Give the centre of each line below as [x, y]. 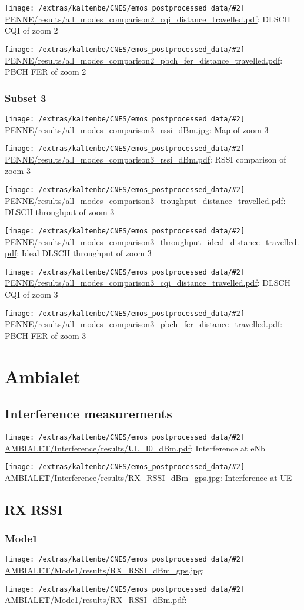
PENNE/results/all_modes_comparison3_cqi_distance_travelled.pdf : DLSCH [148, 283]
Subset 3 [26, 98]
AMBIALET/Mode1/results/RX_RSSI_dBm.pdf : [96, 600]
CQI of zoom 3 [31, 294]
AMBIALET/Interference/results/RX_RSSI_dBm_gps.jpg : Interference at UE [148, 477]
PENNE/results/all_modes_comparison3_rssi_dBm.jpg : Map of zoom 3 [137, 129]
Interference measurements [88, 413]
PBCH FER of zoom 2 [46, 72]
